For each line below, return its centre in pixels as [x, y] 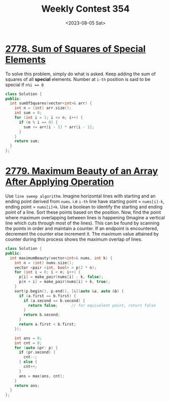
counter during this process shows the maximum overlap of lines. [74, 239]
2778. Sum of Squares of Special [76, 49]
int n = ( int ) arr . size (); [43, 108]
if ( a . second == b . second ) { [54, 301]
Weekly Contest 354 [86, 9]
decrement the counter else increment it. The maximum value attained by [82, 234]
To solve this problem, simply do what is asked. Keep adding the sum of [81, 74]
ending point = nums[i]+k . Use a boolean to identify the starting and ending [84, 207]
